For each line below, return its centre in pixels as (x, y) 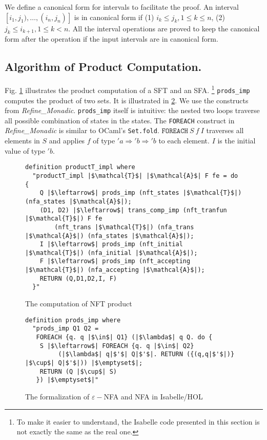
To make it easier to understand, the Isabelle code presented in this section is (138, 421)
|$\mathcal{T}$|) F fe (64, 219)
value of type (25, 150)
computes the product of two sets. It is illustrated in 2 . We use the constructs (127, 100)
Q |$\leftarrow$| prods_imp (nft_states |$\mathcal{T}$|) (141, 193)
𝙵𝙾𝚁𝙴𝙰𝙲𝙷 (175, 131)
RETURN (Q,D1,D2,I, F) (78, 278)
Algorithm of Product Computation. (103, 67)
